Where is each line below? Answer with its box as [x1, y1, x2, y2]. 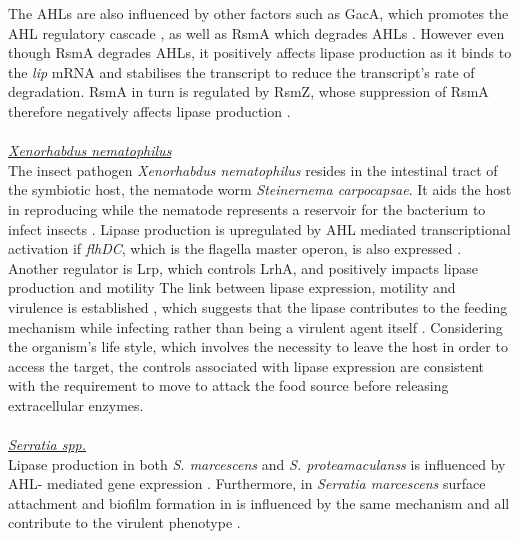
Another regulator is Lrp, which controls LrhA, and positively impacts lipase [8, 257, 479, 278]
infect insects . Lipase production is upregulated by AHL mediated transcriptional [8, 218, 511, 239]
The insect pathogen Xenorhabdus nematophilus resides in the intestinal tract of [8, 159, 498, 180]
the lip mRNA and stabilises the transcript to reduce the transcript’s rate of [8, 61, 475, 82]
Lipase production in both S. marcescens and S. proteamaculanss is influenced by [8, 453, 506, 474]
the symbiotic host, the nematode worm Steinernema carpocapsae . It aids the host [8, 179, 512, 200]
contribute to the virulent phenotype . [8, 512, 241, 533]
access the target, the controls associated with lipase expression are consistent [8, 355, 485, 376]
